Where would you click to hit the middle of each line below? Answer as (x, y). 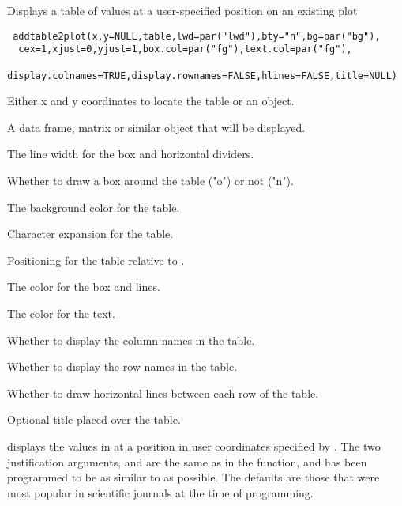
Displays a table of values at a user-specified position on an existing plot (182, 10)
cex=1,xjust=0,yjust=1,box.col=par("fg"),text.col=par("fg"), (185, 49)
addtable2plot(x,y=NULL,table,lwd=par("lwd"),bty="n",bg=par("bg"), (197, 36)
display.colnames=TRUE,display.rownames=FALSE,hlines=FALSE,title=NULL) (202, 76)
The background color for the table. (94, 207)
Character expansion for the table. (90, 234)
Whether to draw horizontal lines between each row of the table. (163, 393)
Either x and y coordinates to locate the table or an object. (151, 101)
